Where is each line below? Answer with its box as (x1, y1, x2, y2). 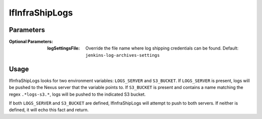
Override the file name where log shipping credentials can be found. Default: (85, 45, 239, 51)
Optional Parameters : (9, 39, 53, 45)
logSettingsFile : (47, 45, 80, 51)
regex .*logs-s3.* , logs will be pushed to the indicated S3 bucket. (9, 91, 146, 97)
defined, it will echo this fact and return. (9, 107, 89, 113)
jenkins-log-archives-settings (85, 52, 160, 58)
